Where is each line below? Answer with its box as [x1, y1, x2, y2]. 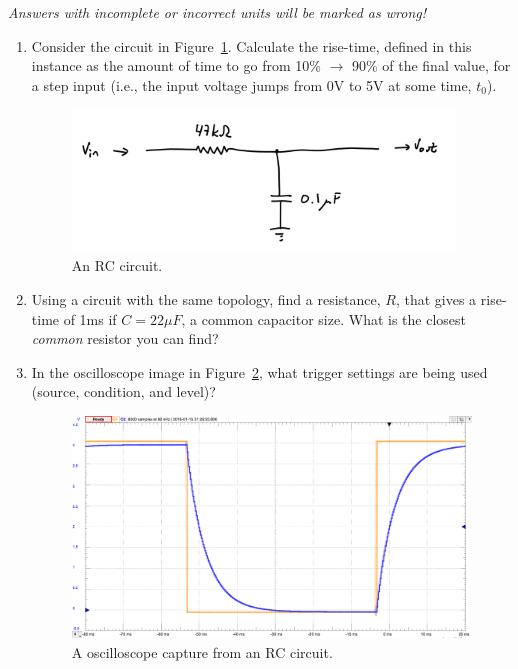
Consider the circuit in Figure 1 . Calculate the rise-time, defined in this [31, 35, 472, 56]
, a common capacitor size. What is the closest [181, 308, 467, 329]
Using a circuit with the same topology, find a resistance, [31, 289, 381, 310]
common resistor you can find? [31, 328, 219, 349]
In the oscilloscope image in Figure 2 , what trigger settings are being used [31, 361, 488, 382]
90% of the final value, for [351, 55, 511, 76]
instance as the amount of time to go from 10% [31, 55, 321, 76]
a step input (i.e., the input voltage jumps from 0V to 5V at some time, [31, 74, 472, 95]
